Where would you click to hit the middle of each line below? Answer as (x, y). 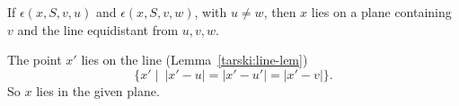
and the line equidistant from (98, 29)
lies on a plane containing (381, 12)
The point (35, 60)
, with (211, 12)
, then (280, 12)
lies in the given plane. (98, 90)
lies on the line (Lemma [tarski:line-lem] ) (194, 60)
